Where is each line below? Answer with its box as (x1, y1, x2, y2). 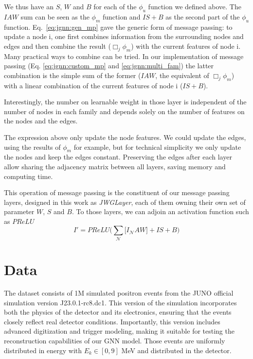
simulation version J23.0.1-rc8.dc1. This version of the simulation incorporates (4, 297, 237, 307)
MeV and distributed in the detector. (121, 345, 232, 355)
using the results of (4, 141, 61, 152)
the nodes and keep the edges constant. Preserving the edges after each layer (4, 152, 232, 162)
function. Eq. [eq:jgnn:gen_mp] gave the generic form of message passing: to (4, 21, 233, 32)
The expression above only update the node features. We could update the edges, (4, 132, 246, 142)
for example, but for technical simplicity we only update (73, 141, 241, 152)
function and (102, 11, 141, 21)
